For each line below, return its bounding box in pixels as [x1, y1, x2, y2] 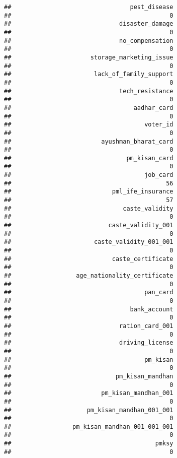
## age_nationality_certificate [4, 272, 173, 279]
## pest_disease [4, 4, 173, 11]
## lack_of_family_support [4, 71, 173, 78]
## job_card [4, 171, 173, 179]
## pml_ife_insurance [4, 188, 173, 195]
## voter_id [4, 121, 173, 128]
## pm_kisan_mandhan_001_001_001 [4, 423, 173, 430]
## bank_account [4, 305, 173, 313]
